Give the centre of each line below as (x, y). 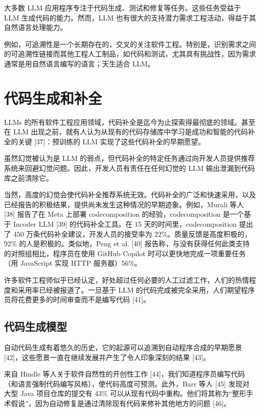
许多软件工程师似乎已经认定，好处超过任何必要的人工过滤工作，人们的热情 (126, 280)
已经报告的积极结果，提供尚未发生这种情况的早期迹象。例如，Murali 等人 (124, 204)
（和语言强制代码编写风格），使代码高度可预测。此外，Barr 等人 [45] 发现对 (127, 383)
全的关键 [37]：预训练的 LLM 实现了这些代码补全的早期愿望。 (105, 141)
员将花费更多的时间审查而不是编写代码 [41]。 (77, 299)
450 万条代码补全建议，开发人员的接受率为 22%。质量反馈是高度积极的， (132, 233)
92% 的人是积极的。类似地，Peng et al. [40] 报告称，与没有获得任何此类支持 (127, 243)
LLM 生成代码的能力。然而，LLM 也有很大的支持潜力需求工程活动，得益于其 (130, 17)
